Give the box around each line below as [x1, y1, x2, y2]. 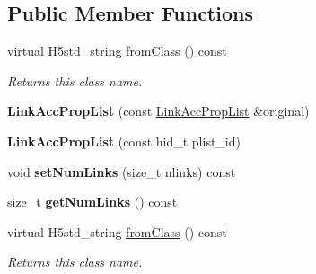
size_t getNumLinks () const [7, 192, 178, 211]
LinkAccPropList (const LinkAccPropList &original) [7, 102, 310, 120]
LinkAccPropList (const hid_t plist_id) [7, 131, 241, 150]
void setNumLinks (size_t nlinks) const [7, 162, 236, 181]
